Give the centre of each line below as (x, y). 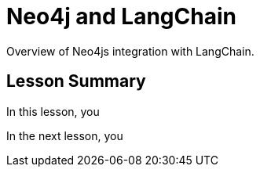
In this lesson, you (53, 111)
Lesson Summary (76, 81)
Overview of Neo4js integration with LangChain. (130, 51)
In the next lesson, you (65, 135)
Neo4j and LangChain (121, 16)
